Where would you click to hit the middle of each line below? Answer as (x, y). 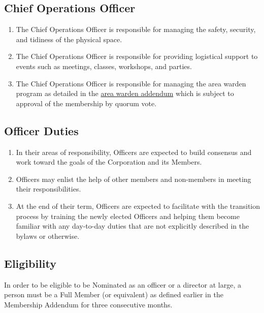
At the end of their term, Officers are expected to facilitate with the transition (138, 206)
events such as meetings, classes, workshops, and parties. (104, 66)
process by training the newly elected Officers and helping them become (128, 216)
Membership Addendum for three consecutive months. (88, 304)
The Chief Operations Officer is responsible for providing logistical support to (137, 56)
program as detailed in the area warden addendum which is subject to (125, 93)
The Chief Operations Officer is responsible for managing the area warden (131, 83)
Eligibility (30, 263)
